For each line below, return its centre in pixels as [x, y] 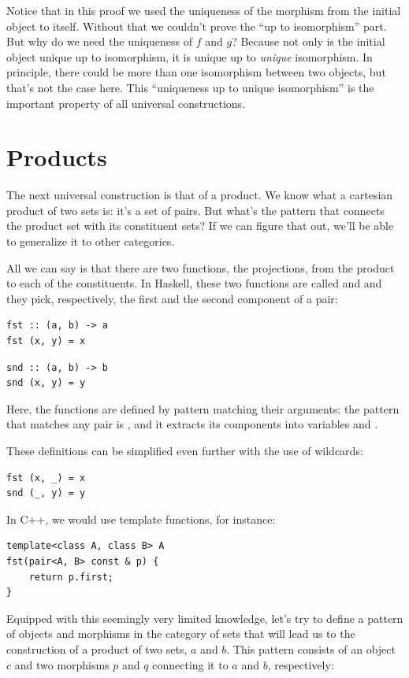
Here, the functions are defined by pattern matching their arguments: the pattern [203, 408]
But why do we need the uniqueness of [99, 41]
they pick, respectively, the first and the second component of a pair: [172, 298]
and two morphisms [62, 664]
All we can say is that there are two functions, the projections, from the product [201, 267]
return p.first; [71, 577]
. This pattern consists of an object [311, 648]
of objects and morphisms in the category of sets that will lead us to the [181, 634]
